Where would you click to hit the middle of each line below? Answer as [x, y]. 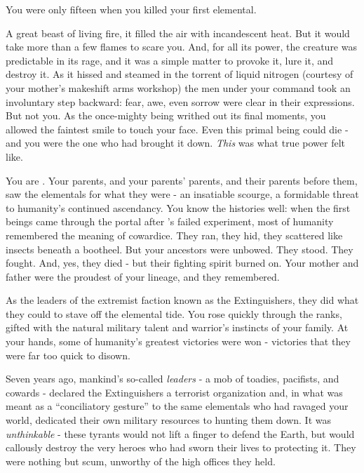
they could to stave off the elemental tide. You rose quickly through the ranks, [174, 313]
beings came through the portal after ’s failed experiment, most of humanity [170, 221]
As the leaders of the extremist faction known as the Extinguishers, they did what [182, 300]
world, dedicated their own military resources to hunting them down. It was [168, 420]
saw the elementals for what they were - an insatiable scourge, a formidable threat [182, 194]
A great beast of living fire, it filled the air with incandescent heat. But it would [178, 33]
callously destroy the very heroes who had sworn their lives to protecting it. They [181, 447]
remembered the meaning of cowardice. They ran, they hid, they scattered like [174, 235]
